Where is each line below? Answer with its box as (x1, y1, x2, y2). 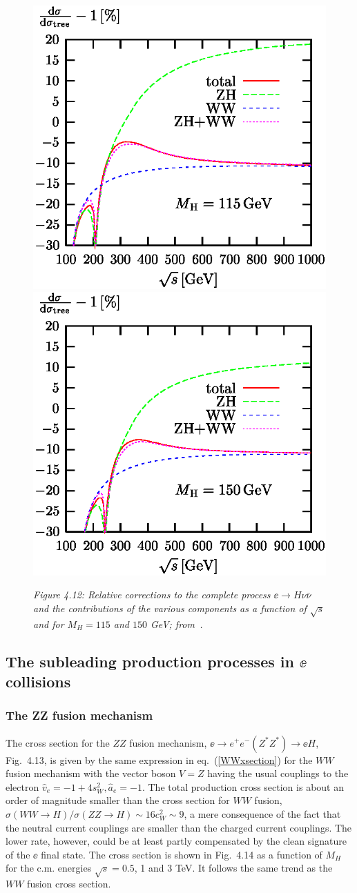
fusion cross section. (27, 876, 111, 891)
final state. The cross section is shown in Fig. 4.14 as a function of (41, 847, 322, 861)
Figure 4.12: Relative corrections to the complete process (33, 587, 271, 602)
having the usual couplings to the (207, 766, 349, 781)
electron (6, 779, 39, 794)
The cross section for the (6, 735, 110, 749)
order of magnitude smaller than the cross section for (6, 793, 230, 807)
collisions (6, 670, 71, 691)
